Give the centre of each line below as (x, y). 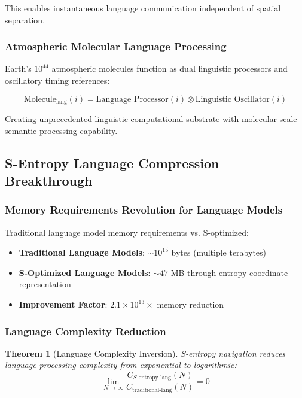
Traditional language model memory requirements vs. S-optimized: (127, 232)
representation (45, 284)
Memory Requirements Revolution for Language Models (144, 210)
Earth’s (18, 69)
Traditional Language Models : (82, 252)
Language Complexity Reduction (86, 331)
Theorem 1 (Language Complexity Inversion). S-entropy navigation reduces (145, 353)
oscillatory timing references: (57, 80)
